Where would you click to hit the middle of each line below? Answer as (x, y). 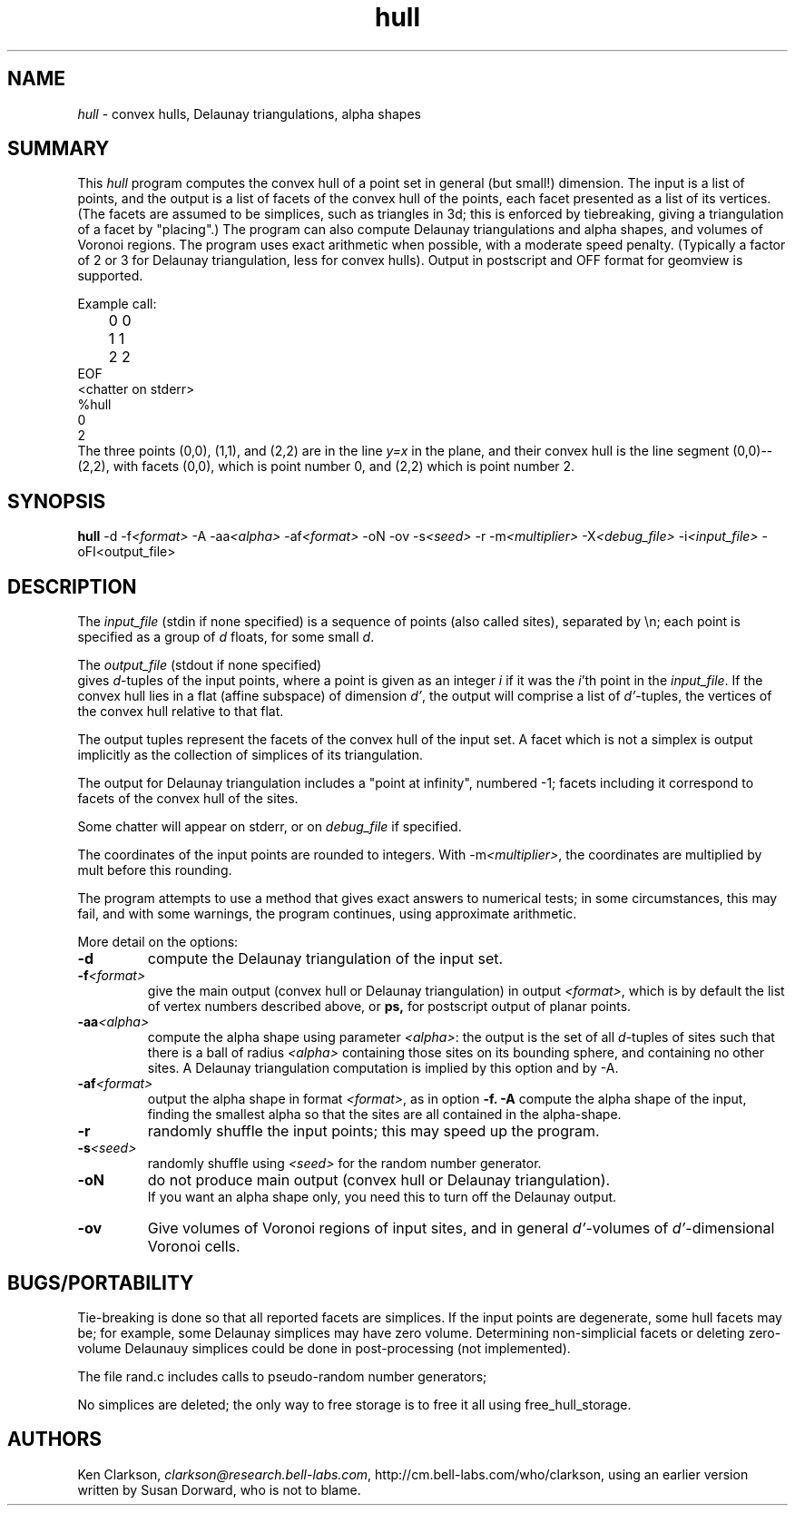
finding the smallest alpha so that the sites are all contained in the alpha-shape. (384, 1115)
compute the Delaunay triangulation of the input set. (325, 959)
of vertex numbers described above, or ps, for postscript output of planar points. (389, 1007)
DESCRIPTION (72, 586)
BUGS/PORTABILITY (101, 1282)
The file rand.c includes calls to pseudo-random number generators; (282, 1376)
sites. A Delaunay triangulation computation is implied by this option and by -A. (383, 1068)
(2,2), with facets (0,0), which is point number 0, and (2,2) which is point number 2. (326, 467)
